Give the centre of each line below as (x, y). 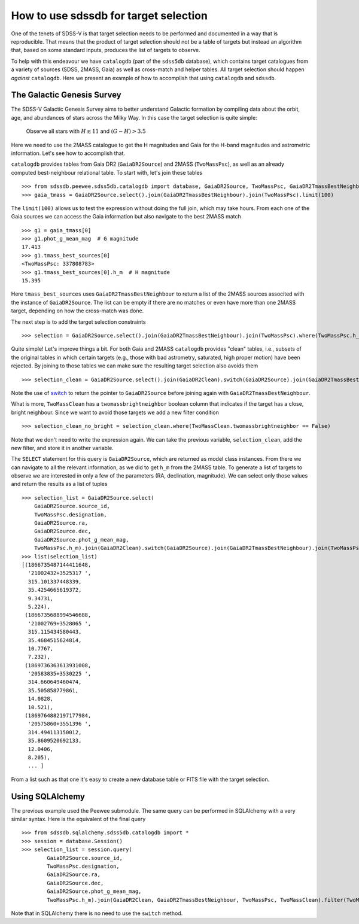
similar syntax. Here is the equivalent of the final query (78, 819)
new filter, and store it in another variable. (62, 448)
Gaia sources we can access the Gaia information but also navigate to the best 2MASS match (126, 217)
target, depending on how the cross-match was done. (77, 311)
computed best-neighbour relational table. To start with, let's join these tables (107, 172)
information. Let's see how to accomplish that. (68, 153)
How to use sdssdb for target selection (109, 16)
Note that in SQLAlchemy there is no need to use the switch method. (97, 913)
